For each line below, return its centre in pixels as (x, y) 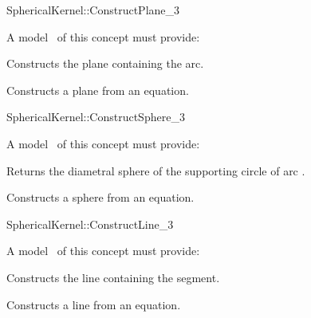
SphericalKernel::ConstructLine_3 (90, 224)
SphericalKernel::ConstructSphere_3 (96, 117)
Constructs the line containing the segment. (113, 277)
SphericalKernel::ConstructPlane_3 (93, 10)
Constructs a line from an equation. (94, 304)
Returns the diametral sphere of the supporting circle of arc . (156, 170)
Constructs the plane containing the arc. (105, 63)
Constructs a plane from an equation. (98, 90)
